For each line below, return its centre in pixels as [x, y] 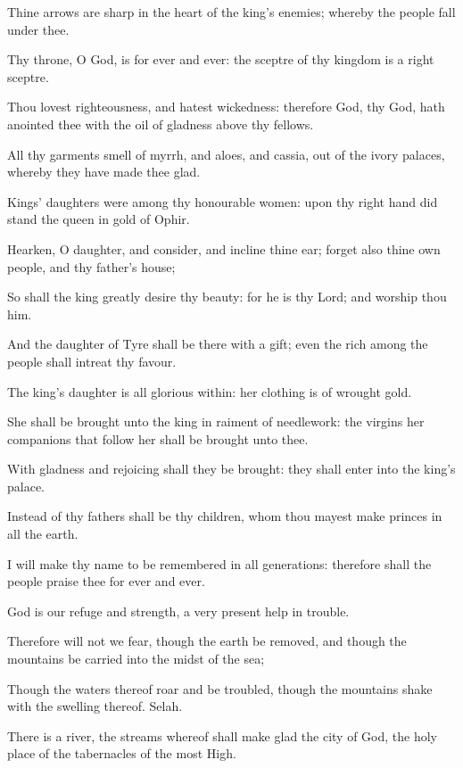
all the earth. [43, 534]
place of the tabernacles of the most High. [122, 753]
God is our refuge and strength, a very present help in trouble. [178, 611]
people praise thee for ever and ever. [106, 581]
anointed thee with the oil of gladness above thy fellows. [161, 124]
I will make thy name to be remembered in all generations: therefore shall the [219, 563]
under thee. [38, 29]
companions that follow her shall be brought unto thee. [158, 438]
